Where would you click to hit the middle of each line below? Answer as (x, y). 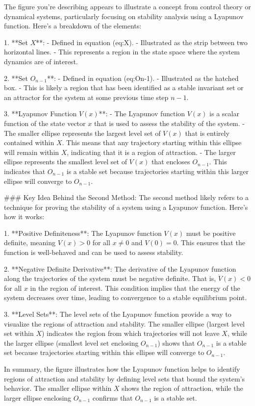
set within (19, 333)
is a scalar (224, 114)
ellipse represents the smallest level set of (65, 162)
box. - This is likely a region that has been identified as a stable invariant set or (124, 88)
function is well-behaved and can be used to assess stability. (94, 252)
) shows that (176, 343)
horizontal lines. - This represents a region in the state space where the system (122, 52)
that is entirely (207, 133)
